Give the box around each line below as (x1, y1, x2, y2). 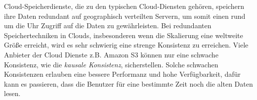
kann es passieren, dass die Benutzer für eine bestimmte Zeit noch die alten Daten (4, 78, 253, 89)
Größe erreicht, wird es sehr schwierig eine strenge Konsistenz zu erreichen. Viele (4, 40, 249, 50)
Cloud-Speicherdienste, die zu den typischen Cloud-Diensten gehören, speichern (4, 1, 244, 11)
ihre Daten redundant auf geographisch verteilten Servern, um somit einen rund (4, 10, 246, 21)
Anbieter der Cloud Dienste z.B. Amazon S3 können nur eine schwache (4, 49, 218, 59)
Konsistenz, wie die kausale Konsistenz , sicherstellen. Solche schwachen (4, 59, 218, 69)
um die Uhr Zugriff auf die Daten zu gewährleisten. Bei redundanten (4, 20, 212, 31)
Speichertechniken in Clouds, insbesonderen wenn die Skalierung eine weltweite (4, 30, 243, 40)
